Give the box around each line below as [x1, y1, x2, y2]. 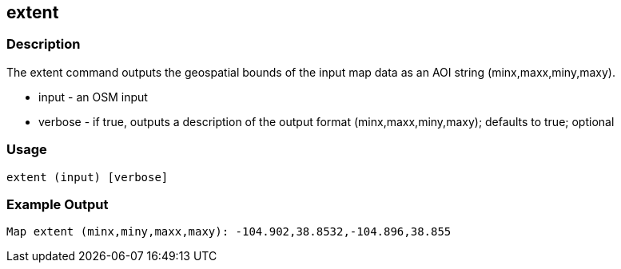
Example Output [6, 196, 109, 212]
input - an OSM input [38, 89, 148, 104]
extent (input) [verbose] [6, 170, 169, 184]
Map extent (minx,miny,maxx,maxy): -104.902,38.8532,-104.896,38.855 [6, 225, 452, 239]
